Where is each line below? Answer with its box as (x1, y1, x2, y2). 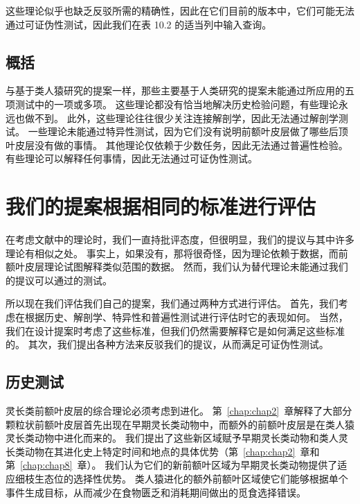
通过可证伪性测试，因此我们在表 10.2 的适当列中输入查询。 (6, 17, 272, 31)
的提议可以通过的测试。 (6, 272, 112, 287)
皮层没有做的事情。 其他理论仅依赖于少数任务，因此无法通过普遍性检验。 (15, 137, 348, 152)
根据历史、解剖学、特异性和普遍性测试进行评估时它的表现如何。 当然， (24, 310, 348, 324)
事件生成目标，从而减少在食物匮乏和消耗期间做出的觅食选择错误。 (6, 485, 306, 499)
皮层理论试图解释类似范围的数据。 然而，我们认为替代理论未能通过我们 (24, 259, 348, 274)
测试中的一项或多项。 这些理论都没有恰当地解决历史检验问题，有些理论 (15, 96, 339, 111)
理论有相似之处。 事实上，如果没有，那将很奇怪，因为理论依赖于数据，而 (6, 245, 339, 260)
